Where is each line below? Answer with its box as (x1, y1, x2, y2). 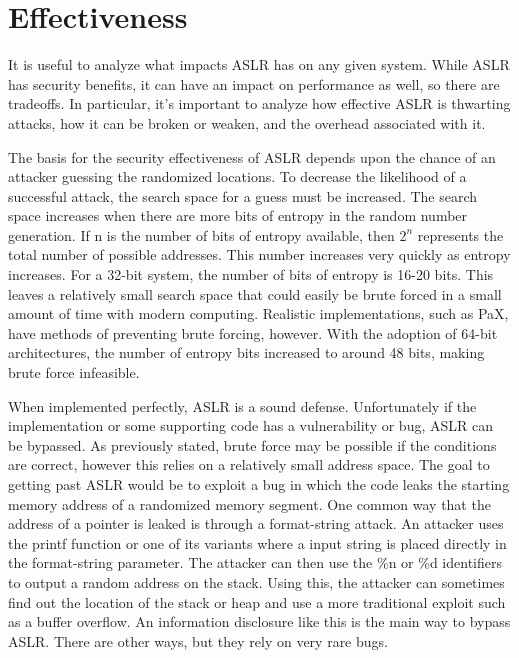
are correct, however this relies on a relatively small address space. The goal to (8, 454, 490, 475)
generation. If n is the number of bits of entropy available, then (8, 224, 395, 245)
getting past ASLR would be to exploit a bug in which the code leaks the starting (8, 474, 510, 494)
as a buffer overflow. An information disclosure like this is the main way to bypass (8, 611, 511, 632)
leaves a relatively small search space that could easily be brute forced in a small (8, 283, 502, 304)
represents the (417, 224, 504, 245)
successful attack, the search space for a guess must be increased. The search (8, 185, 478, 206)
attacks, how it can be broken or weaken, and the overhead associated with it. (8, 112, 486, 133)
